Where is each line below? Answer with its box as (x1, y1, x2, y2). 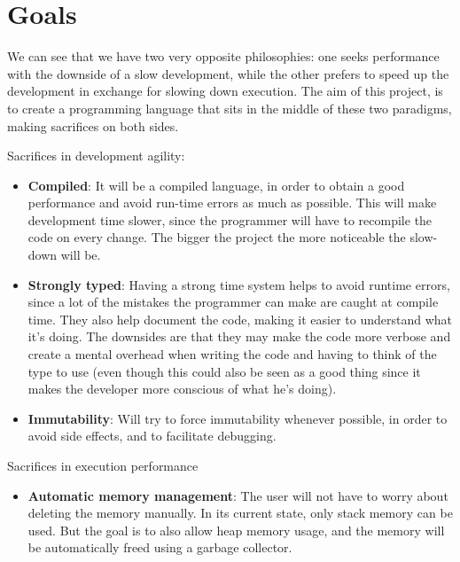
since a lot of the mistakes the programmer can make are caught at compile (27, 293, 439, 311)
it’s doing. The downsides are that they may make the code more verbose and (27, 327, 451, 346)
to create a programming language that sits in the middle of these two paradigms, (7, 98, 452, 117)
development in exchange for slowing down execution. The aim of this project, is (7, 82, 443, 100)
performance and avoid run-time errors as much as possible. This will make (27, 193, 437, 212)
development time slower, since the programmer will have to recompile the (27, 210, 433, 229)
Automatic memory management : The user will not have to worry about (27, 486, 448, 504)
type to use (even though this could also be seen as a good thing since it (27, 362, 421, 380)
